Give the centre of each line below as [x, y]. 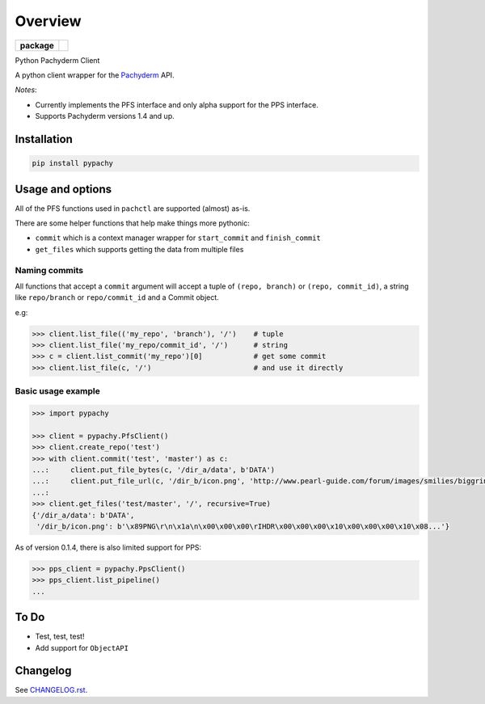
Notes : [26, 90]
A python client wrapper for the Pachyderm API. [95, 75]
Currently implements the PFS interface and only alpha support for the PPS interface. [177, 104]
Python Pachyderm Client [57, 60]
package [37, 45]
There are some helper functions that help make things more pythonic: [132, 223]
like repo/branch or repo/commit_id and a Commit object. [117, 297]
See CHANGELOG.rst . [51, 690]
